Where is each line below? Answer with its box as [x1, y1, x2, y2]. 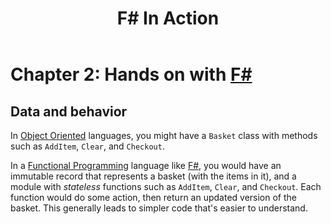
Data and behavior [10, 103, 128, 120]
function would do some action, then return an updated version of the [10, 192, 298, 203]
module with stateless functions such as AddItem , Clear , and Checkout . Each [10, 181, 322, 192]
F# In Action [116, 7, 220, 30]
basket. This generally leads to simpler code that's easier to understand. [10, 202, 308, 214]
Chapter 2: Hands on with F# [10, 63, 253, 86]
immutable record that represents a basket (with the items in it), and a [10, 170, 297, 182]
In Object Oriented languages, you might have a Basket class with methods [10, 130, 318, 141]
